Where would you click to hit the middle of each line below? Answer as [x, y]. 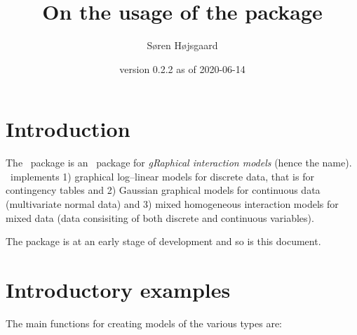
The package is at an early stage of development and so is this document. [163, 241]
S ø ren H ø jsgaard [182, 45]
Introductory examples [118, 289]
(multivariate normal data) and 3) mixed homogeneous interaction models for [172, 204]
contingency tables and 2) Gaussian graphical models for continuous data [163, 190]
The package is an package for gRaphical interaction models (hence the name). [179, 163]
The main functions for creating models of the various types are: [144, 323]
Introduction [68, 129]
